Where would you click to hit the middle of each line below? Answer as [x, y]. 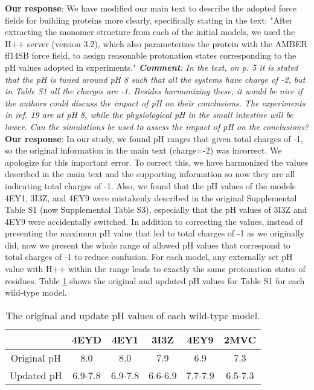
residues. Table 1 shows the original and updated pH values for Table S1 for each [155, 280]
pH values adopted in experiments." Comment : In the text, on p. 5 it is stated [152, 67]
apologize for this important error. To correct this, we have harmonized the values [157, 162]
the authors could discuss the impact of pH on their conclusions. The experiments [155, 102]
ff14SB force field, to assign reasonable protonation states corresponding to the [151, 55]
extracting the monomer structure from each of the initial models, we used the [150, 32]
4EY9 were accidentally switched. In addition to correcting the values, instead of [154, 221]
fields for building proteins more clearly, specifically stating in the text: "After [149, 20]
